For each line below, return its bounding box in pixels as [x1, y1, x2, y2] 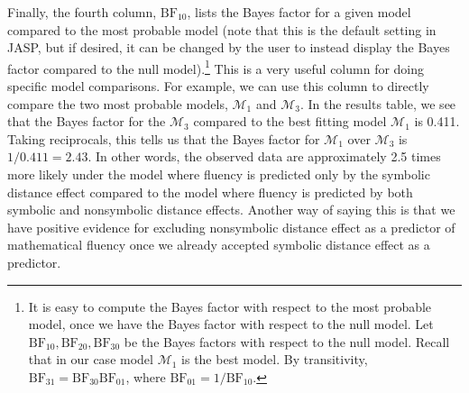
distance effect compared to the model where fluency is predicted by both [7, 182, 413, 201]
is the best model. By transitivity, [181, 350, 368, 369]
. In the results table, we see [299, 94, 456, 113]
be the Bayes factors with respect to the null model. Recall [124, 332, 450, 351]
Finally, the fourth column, [7, 3, 157, 21]
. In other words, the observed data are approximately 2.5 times [87, 147, 441, 166]
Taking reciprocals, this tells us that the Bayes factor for [7, 129, 320, 148]
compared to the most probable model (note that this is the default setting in [7, 20, 437, 39]
